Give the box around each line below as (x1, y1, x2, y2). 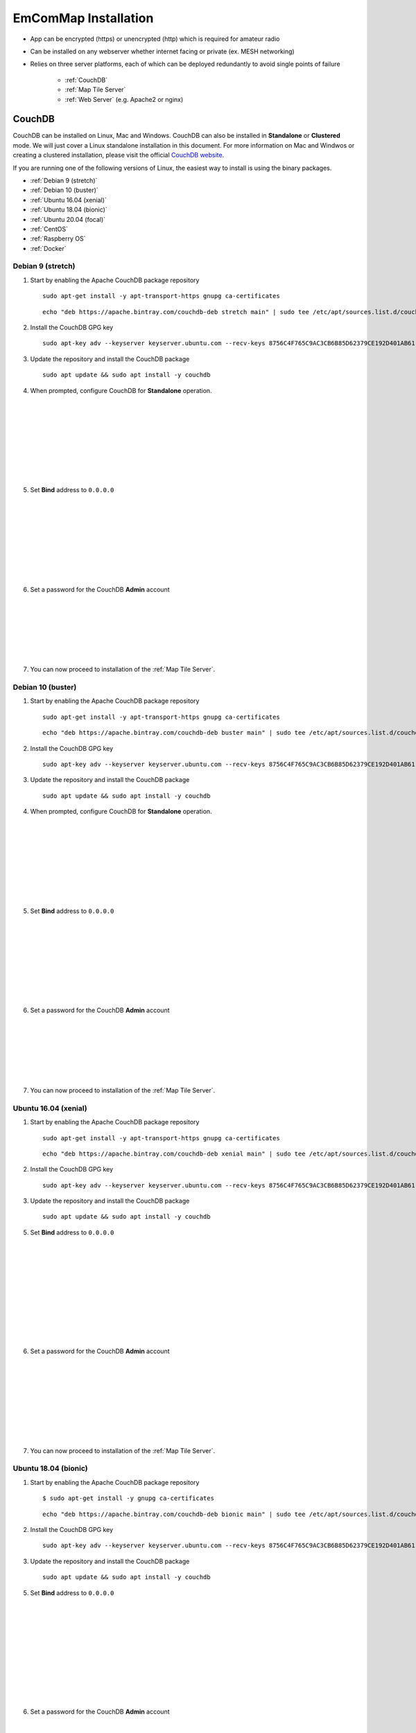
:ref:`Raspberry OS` (30, 234, 86, 243)
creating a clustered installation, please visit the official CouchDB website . (12, 151, 225, 159)
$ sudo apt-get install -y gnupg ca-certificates (42, 1495, 215, 1502)
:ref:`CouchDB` (64, 76, 107, 84)
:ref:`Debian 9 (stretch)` (30, 176, 98, 184)
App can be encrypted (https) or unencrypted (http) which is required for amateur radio (30, 35, 280, 43)
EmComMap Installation (12, 10, 154, 26)
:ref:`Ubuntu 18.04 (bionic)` (30, 205, 107, 214)
